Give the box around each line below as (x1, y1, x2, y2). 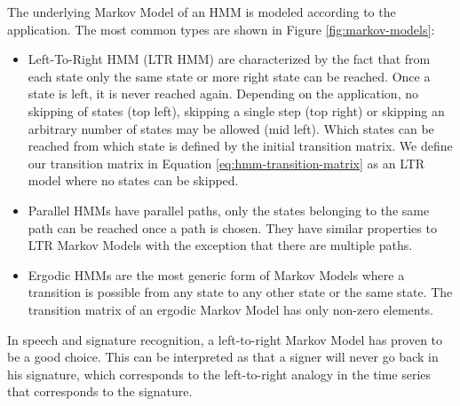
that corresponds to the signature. (7, 382, 193, 401)
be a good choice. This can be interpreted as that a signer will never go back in (7, 347, 439, 366)
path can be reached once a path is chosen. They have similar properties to (28, 218, 437, 237)
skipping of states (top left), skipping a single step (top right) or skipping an (28, 101, 445, 120)
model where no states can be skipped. (28, 171, 239, 190)
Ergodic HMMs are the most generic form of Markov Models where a (28, 265, 405, 284)
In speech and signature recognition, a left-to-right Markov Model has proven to (7, 330, 443, 348)
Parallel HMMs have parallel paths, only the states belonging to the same (28, 200, 430, 219)
